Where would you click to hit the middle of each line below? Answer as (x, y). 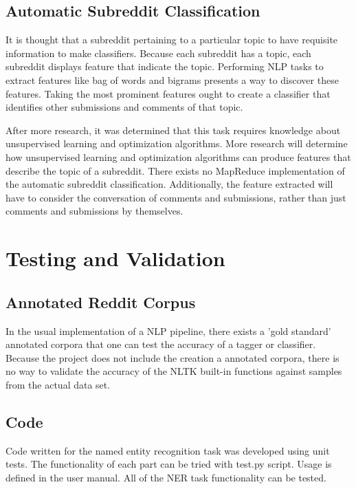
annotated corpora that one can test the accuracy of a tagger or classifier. (161, 344)
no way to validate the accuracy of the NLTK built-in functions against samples (174, 371)
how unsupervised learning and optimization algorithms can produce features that (178, 156)
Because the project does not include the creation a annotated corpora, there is (173, 357)
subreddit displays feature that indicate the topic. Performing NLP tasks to (165, 66)
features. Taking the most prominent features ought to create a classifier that (168, 93)
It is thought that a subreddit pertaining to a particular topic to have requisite (172, 40)
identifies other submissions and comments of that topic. (124, 107)
